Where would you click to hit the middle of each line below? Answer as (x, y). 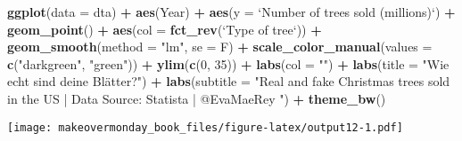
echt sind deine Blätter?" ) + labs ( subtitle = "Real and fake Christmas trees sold (229, 81)
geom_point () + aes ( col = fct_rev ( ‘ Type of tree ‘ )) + (165, 29)
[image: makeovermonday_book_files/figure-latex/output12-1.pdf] (205, 127)
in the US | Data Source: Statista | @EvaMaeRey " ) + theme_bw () (197, 98)
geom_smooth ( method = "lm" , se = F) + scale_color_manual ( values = (220, 47)
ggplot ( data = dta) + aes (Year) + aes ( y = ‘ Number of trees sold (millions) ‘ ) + (231, 12)
